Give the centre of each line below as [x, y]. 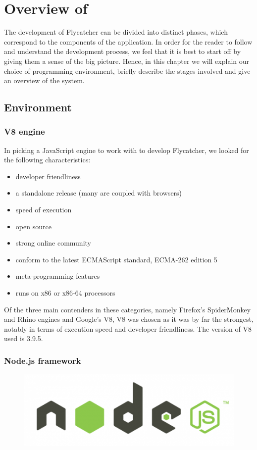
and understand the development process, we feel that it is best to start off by [123, 51]
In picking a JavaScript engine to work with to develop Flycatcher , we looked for [127, 150]
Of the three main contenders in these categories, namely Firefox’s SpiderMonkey [128, 309]
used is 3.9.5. [24, 338]
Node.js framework [43, 360]
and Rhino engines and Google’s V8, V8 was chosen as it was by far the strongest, [129, 319]
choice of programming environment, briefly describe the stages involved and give [127, 71]
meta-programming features [58, 276]
